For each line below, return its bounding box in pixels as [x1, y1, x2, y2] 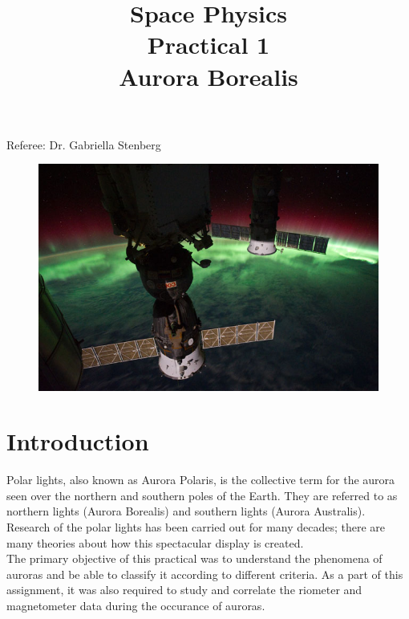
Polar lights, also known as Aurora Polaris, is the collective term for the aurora [6, 471, 395, 488]
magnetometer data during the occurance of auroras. [6, 597, 265, 614]
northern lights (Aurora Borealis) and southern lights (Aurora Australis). [6, 503, 366, 519]
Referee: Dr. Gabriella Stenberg [6, 136, 161, 153]
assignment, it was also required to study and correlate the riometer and [6, 581, 362, 598]
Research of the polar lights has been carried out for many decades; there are [6, 519, 386, 536]
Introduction [6, 425, 149, 458]
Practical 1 [147, 28, 270, 61]
